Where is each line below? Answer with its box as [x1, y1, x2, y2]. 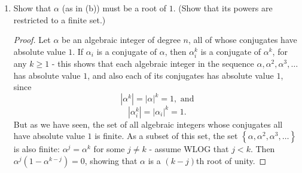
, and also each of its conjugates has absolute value [87, 69, 274, 81]
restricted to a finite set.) [13, 13, 106, 26]
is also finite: [13, 143, 60, 155]
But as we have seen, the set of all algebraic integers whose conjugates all [13, 118, 283, 130]
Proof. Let [13, 33, 51, 46]
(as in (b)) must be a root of [62, 2, 167, 14]
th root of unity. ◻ [196, 154, 267, 166]
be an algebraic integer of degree [62, 33, 181, 46]
